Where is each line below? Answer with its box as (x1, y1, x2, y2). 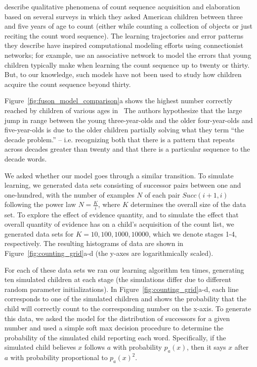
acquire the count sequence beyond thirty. (4, 79, 131, 89)
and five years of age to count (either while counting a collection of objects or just (4, 21, 253, 31)
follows (84, 342, 105, 352)
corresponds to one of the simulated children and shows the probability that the (4, 293, 247, 304)
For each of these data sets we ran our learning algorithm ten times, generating (4, 264, 244, 275)
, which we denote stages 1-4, (148, 228, 237, 239)
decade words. (4, 153, 47, 163)
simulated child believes (4, 342, 76, 352)
